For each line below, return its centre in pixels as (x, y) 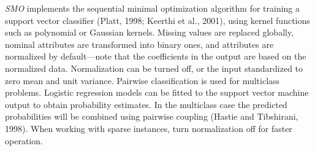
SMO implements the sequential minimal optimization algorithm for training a (153, 8)
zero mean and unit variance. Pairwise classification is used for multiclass (142, 80)
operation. (24, 140)
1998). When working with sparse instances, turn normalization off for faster (149, 128)
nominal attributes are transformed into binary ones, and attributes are (139, 44)
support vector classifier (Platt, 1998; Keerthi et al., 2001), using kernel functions (157, 20)
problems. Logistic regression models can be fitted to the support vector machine (157, 92)
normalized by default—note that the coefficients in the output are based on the (156, 56)
